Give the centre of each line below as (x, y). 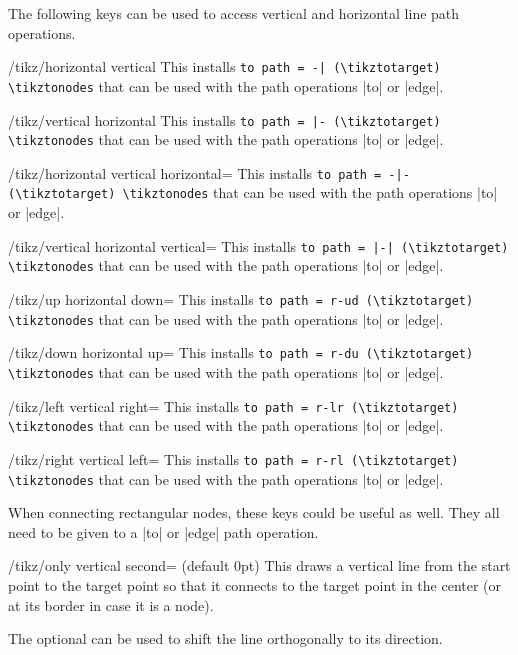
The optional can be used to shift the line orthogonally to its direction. (225, 638)
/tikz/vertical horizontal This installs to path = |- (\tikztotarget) (224, 119)
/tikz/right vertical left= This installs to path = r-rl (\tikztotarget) (233, 458)
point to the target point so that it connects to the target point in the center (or (255, 585)
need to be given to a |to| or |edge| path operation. (163, 531)
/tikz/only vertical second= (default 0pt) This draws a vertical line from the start (259, 565)
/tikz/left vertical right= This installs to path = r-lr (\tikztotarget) (233, 405)
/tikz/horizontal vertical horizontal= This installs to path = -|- (209, 172)
